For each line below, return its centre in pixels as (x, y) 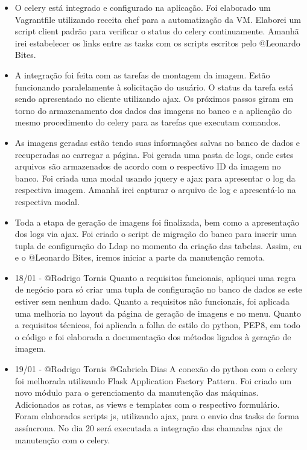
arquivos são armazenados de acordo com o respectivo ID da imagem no (148, 166)
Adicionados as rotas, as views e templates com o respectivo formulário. (147, 404)
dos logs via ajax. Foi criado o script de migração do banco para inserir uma (156, 234)
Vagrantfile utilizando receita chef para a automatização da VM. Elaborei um (158, 19)
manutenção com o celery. (62, 439)
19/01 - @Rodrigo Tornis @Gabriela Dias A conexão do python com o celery (156, 369)
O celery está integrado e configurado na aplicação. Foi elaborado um (143, 7)
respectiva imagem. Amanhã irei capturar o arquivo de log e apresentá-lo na (155, 190)
